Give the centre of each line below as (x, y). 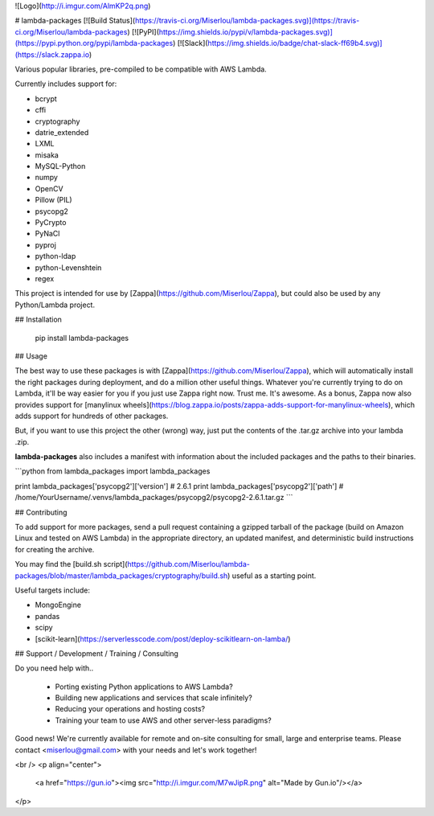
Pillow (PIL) (53, 200)
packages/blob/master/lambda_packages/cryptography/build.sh (121, 576)
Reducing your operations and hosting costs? (130, 709)
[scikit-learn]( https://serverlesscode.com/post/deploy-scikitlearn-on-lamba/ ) (163, 638)
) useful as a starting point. (272, 576)
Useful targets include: (52, 590)
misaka (47, 155)
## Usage (31, 356)
